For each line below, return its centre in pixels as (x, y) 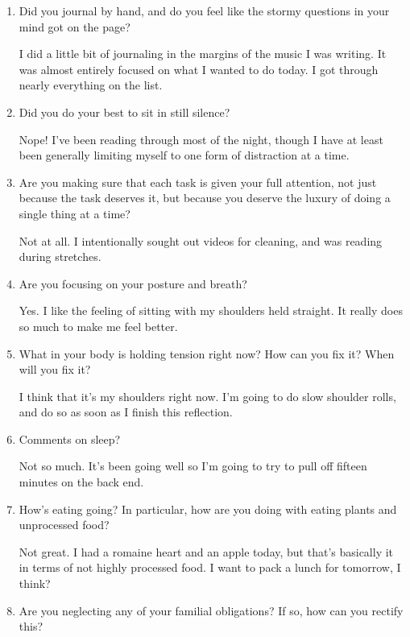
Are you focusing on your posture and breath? (133, 283)
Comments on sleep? (70, 438)
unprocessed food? (64, 525)
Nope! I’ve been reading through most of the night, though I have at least (201, 139)
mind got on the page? (75, 26)
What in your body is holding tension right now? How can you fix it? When (207, 353)
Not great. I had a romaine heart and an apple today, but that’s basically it (206, 551)
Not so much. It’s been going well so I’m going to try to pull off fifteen (193, 466)
